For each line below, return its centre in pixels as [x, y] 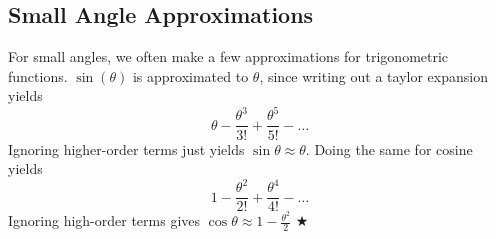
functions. [38, 75]
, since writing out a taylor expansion [373, 75]
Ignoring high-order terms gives [104, 220]
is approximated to [190, 75]
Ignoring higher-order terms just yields [126, 148]
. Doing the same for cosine [389, 148]
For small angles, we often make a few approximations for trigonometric [228, 56]
